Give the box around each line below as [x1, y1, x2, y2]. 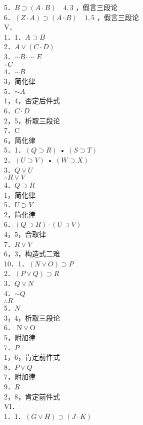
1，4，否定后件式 [4, 95, 60, 106]
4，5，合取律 [4, 229, 46, 239]
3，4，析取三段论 [4, 312, 60, 323]
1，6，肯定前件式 [4, 352, 60, 362]
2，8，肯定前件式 [4, 391, 60, 401]
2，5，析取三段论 [4, 115, 60, 125]
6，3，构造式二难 [4, 248, 60, 259]
